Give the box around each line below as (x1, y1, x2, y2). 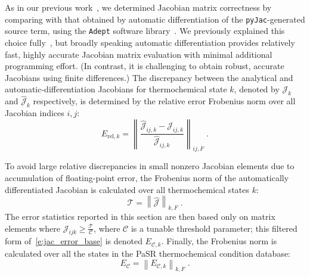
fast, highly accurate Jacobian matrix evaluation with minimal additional (5, 48, 272, 60)
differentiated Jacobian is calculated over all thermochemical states (5, 183, 250, 195)
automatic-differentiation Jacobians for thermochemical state (5, 83, 227, 95)
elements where (5, 222, 61, 234)
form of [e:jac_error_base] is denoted (5, 235, 142, 247)
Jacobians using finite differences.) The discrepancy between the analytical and (5, 71, 293, 83)
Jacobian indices (5, 107, 64, 119)
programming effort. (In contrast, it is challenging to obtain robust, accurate (5, 60, 284, 72)
